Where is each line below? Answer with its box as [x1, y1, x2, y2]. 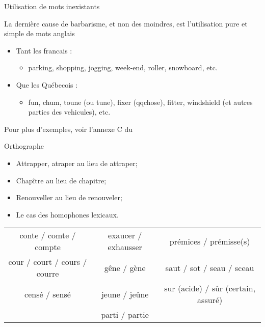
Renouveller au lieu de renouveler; [16, 192, 122, 203]
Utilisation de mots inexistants [4, 1, 100, 11]
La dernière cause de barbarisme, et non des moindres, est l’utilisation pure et [4, 18, 248, 29]
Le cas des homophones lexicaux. [16, 209, 119, 220]
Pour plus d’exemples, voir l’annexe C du [4, 123, 133, 134]
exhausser [108, 241, 142, 253]
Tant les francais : [16, 45, 72, 56]
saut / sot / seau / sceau [165, 261, 254, 274]
